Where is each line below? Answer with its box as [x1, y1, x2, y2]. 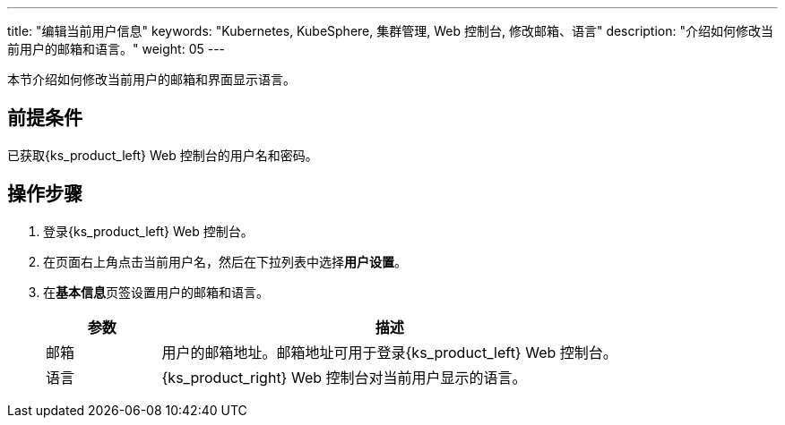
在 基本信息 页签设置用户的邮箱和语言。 [43, 284, 269, 300]
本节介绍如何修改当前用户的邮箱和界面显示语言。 [7, 72, 296, 87]
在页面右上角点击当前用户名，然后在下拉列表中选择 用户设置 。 [43, 253, 407, 269]
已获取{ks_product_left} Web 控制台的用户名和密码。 [7, 147, 318, 163]
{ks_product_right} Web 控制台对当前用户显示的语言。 [161, 368, 527, 387]
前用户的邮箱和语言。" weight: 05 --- [7, 41, 226, 56]
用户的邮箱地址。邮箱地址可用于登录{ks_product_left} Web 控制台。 [161, 343, 617, 361]
